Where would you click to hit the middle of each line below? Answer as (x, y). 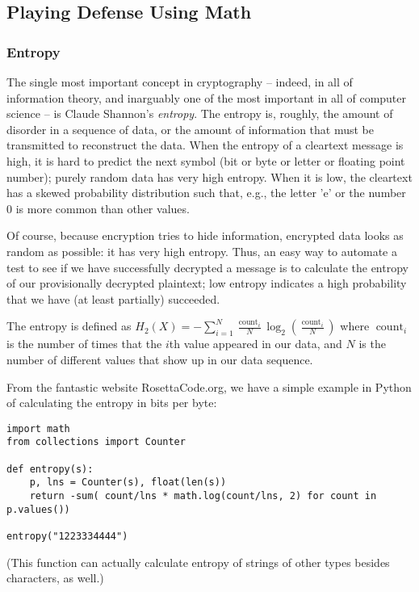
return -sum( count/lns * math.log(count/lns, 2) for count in (203, 495)
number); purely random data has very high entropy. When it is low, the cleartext (209, 176)
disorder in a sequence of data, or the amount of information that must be (191, 129)
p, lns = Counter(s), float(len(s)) (128, 483)
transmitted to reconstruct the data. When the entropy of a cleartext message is (205, 145)
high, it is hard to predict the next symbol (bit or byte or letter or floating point (206, 160)
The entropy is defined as (69, 326)
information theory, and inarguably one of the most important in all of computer (207, 97)
